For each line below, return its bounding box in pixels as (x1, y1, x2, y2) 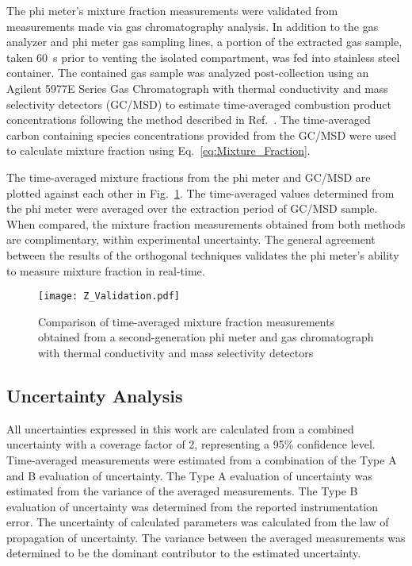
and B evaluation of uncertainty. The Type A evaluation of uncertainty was (6, 467, 372, 483)
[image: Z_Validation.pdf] (38, 291, 180, 302)
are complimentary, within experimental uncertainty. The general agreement (6, 231, 376, 248)
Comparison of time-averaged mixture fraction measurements (38, 313, 335, 329)
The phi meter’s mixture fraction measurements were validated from (6, 2, 338, 18)
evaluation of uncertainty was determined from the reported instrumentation (6, 498, 379, 514)
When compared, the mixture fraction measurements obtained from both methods (6, 215, 406, 232)
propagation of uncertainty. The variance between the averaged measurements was (6, 529, 406, 545)
